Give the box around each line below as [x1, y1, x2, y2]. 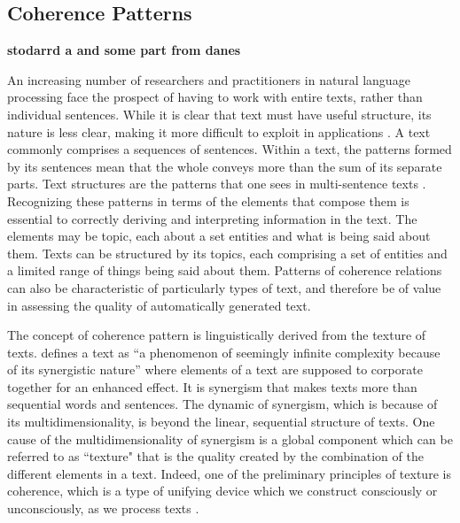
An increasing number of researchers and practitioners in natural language [7, 70, 410, 88]
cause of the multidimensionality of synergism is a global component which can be [7, 429, 453, 448]
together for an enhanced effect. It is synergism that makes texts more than [7, 377, 417, 396]
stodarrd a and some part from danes [7, 41, 241, 59]
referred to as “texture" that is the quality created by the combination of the [7, 447, 424, 465]
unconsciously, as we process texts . [7, 499, 199, 518]
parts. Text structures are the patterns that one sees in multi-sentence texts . [7, 174, 426, 193]
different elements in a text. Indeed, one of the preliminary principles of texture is [7, 464, 451, 482]
